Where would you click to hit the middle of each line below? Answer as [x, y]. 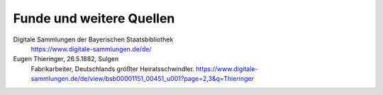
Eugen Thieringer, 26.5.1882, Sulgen [66, 59]
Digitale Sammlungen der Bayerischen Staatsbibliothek [93, 39]
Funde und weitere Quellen [94, 18]
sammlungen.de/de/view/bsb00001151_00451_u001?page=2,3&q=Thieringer [143, 79]
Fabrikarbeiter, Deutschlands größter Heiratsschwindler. [113, 69]
